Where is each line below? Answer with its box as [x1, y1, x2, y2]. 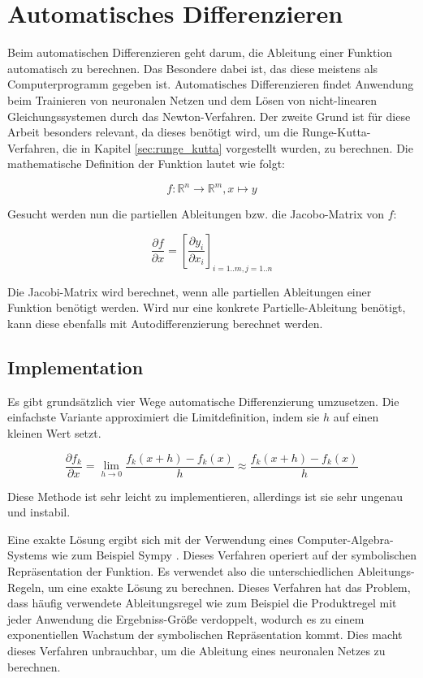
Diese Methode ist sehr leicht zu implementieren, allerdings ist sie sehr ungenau [7, 487, 403, 504]
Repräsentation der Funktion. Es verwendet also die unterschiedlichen [7, 562, 354, 579]
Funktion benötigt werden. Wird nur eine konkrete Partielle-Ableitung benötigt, [7, 299, 406, 316]
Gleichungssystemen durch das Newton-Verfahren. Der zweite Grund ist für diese [7, 107, 411, 124]
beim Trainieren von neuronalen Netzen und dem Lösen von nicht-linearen [7, 91, 378, 108]
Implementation [7, 354, 144, 379]
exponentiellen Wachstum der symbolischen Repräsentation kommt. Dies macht [7, 626, 403, 643]
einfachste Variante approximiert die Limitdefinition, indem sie [7, 408, 320, 425]
